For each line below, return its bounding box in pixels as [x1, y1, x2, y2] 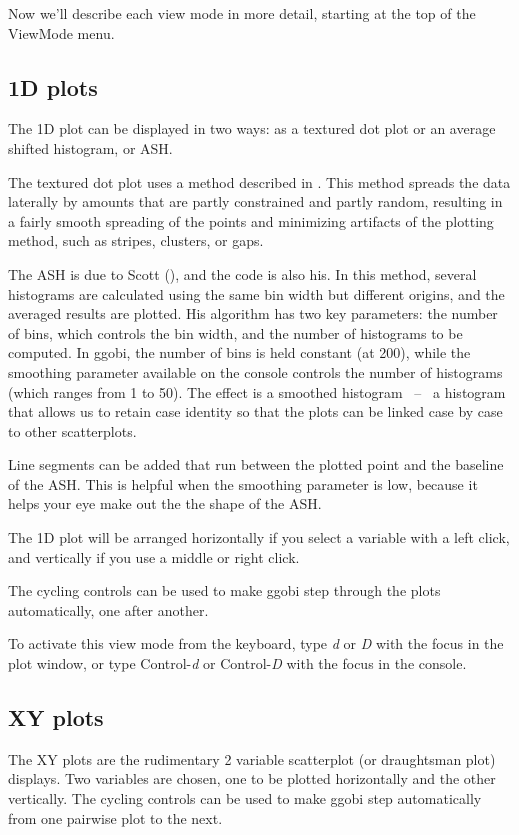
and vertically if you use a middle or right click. [8, 546, 300, 567]
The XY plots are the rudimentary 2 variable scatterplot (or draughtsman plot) [8, 748, 496, 769]
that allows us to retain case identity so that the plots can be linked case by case [8, 401, 503, 422]
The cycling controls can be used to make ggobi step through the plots [8, 580, 441, 601]
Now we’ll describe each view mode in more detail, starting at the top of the [8, 3, 476, 23]
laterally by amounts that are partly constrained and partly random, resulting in [8, 191, 503, 212]
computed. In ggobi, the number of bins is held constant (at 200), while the [8, 342, 471, 363]
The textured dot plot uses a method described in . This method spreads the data [8, 171, 511, 192]
